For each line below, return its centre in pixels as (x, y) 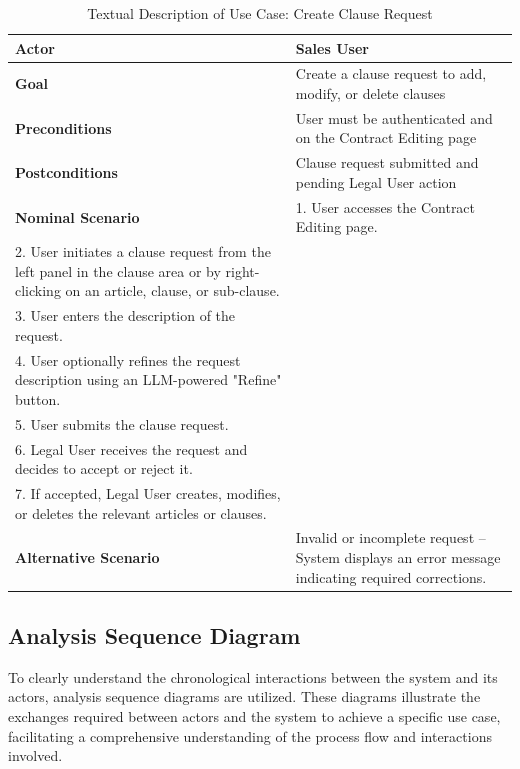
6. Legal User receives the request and (131, 448)
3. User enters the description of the (125, 315)
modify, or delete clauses (370, 93)
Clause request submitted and (387, 162)
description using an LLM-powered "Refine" (148, 379)
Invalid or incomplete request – (390, 537)
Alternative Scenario (87, 557)
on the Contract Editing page (386, 137)
